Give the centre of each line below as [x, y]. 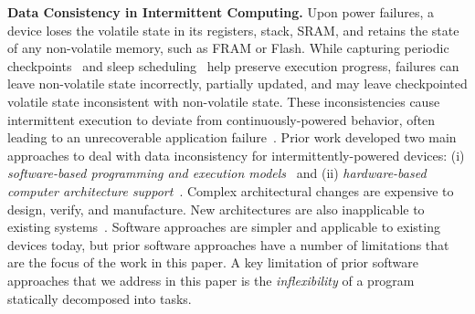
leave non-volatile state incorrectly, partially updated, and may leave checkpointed [237, 84]
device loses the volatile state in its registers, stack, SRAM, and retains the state [233, 30]
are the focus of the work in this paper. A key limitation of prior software [213, 262]
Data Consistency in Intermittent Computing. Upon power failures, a [221, 12]
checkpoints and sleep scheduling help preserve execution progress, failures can [233, 65]
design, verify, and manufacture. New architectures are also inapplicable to [216, 209]
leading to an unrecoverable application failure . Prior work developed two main [232, 137]
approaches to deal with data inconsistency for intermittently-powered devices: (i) [236, 155]
